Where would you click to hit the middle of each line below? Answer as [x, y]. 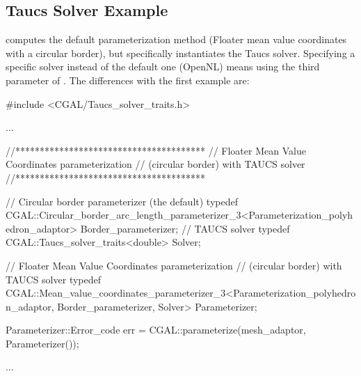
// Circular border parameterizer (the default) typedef [122, 201]
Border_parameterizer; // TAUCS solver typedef [185, 228]
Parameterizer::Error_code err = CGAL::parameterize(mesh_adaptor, [156, 330]
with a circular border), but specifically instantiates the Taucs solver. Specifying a [180, 53]
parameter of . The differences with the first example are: [128, 80]
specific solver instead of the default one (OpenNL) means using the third [163, 66]
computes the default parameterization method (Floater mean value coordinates [176, 39]
